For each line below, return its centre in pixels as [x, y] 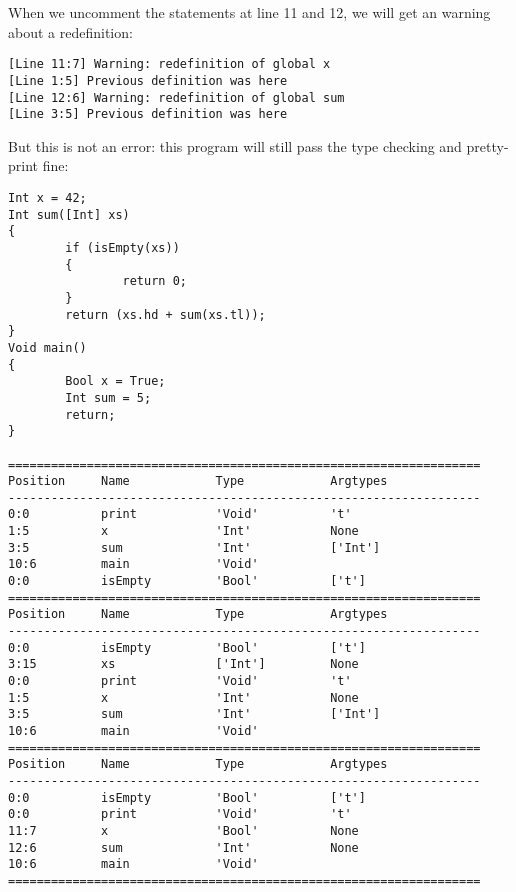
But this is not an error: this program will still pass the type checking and [235, 145]
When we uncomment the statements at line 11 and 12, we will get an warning [249, 12]
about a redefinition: [70, 31]
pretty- [487, 145]
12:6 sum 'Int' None [183, 847]
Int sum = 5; [108, 397]
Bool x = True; [115, 381]
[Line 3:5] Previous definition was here [148, 114]
